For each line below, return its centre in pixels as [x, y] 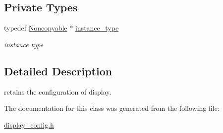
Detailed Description [58, 71]
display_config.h [29, 124]
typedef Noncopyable [36, 28]
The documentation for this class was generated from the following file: [112, 108]
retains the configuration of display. [58, 91]
